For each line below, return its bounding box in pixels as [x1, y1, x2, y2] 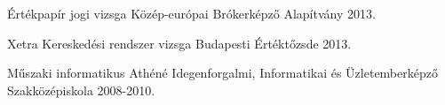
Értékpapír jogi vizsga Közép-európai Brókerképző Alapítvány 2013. [7, 4, 376, 22]
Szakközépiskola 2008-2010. [7, 80, 155, 99]
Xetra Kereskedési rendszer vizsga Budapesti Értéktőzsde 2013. [7, 34, 352, 52]
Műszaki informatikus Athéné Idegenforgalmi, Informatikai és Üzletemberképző [7, 64, 438, 82]
